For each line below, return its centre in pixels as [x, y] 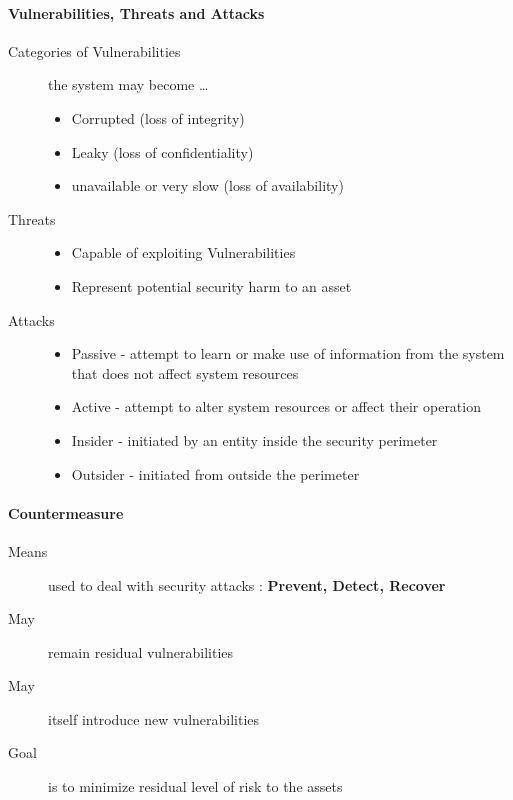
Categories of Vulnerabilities [94, 50]
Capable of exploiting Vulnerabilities [183, 252]
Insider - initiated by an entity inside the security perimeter [254, 439]
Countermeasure [66, 512]
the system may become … [128, 84]
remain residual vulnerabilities [141, 651]
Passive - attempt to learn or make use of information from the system [288, 353]
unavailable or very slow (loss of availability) [207, 185]
